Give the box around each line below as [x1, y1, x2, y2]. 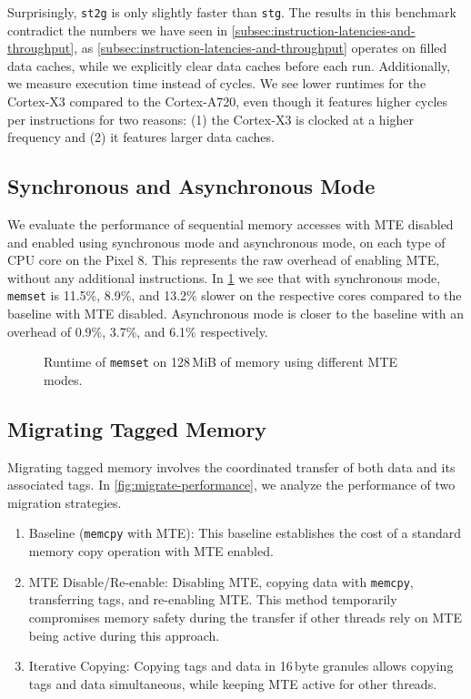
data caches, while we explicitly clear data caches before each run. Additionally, [7, 56, 451, 75]
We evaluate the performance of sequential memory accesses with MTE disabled [7, 215, 454, 234]
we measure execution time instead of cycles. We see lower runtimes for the [7, 74, 426, 93]
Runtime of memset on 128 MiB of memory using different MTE [44, 352, 398, 371]
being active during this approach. [28, 625, 220, 644]
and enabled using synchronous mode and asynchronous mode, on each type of [7, 232, 446, 251]
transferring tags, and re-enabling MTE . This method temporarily [28, 590, 397, 609]
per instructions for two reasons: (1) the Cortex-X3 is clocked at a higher [7, 109, 415, 128]
